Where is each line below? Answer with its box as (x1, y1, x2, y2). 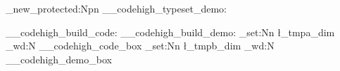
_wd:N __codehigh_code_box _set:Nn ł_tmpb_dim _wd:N (6, 38, 275, 53)
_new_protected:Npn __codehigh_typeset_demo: (6, 1, 227, 15)
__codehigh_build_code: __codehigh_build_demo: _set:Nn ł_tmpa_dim (6, 24, 335, 39)
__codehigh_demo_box (6, 52, 112, 66)
